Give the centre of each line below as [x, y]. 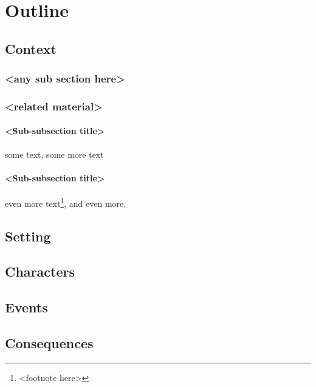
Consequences [49, 343]
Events [26, 307]
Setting [28, 236]
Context [31, 48]
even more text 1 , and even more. [66, 202]
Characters [40, 271]
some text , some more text [54, 154]
